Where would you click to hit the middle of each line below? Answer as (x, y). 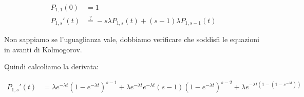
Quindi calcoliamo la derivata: (52, 66)
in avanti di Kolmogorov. (43, 49)
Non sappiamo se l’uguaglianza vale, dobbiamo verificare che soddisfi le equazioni (132, 39)
